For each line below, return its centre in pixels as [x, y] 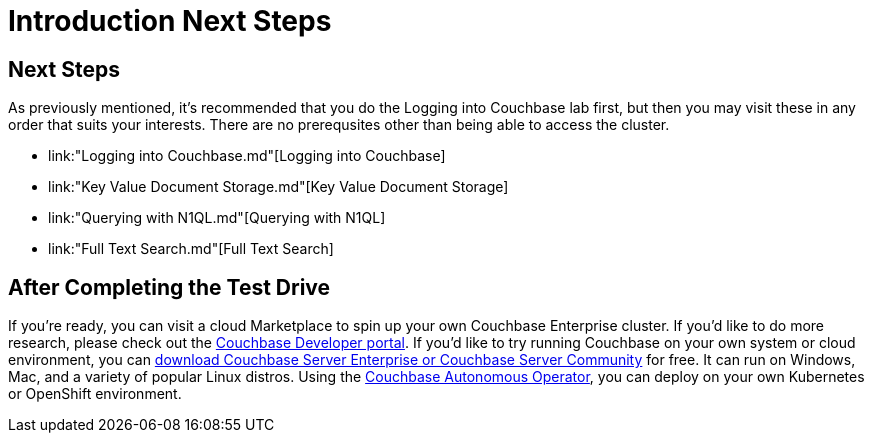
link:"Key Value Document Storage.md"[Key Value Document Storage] [278, 187]
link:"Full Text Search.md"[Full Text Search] [191, 249]
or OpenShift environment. [95, 394]
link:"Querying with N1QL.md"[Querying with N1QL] [217, 218]
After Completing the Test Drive [169, 287]
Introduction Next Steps [170, 21]
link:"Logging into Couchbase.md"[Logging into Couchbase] [247, 156]
